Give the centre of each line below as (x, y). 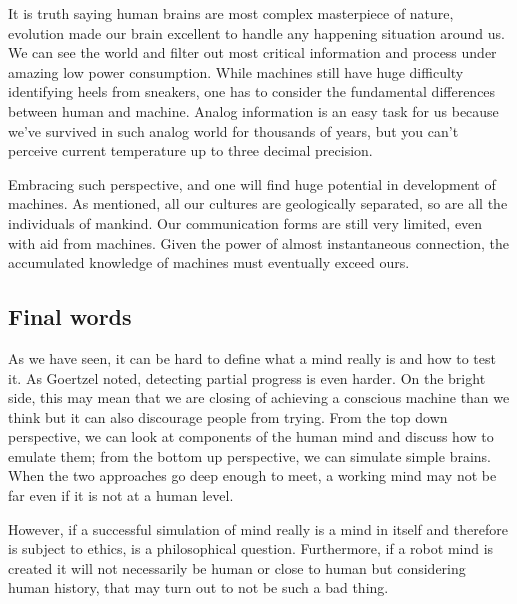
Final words (70, 316)
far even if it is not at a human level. (121, 495)
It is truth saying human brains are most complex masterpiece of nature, (231, 13)
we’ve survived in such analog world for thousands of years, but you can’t (233, 130)
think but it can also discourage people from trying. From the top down (228, 416)
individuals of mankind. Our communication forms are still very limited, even (245, 222)
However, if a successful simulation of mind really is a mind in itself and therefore (258, 528)
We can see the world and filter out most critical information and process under (252, 52)
